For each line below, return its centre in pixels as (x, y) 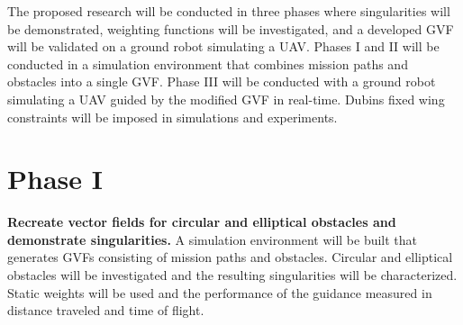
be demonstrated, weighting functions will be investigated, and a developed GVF (231, 28)
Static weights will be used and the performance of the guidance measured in (220, 292)
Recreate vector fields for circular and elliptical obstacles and (202, 222)
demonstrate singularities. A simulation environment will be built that (213, 239)
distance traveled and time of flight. (106, 310)
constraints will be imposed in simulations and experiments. (172, 117)
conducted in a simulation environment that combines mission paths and (208, 63)
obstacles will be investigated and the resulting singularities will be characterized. (232, 275)
